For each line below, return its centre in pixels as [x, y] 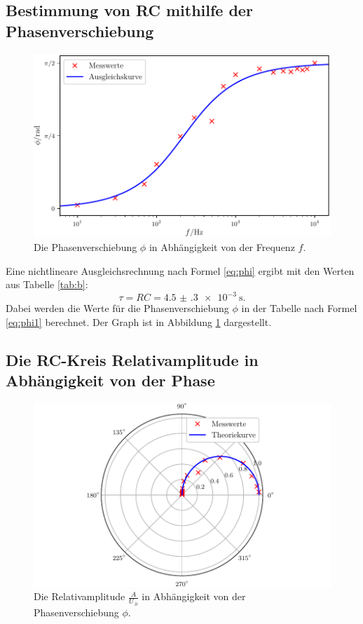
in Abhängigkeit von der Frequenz [222, 247]
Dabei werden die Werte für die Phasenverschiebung [117, 308]
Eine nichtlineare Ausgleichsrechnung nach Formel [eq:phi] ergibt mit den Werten [180, 270]
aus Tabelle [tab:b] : [47, 284]
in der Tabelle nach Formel [299, 308]
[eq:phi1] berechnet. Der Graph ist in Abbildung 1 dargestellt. [139, 321]
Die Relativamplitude [80, 596]
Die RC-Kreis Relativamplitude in [132, 359]
